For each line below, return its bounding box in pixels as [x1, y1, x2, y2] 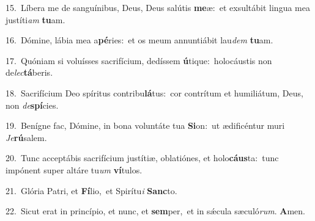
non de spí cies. [6, 98, 59, 111]
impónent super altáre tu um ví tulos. [6, 163, 143, 176]
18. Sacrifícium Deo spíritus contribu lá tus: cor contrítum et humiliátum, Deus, [6, 86, 303, 99]
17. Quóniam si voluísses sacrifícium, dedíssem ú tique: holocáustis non [6, 54, 272, 67]
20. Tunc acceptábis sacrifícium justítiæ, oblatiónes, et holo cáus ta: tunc [6, 151, 279, 164]
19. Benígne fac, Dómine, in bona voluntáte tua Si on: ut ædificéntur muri [6, 119, 285, 132]
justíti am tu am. [6, 13, 65, 26]
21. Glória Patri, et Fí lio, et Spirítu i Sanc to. [6, 184, 177, 197]
